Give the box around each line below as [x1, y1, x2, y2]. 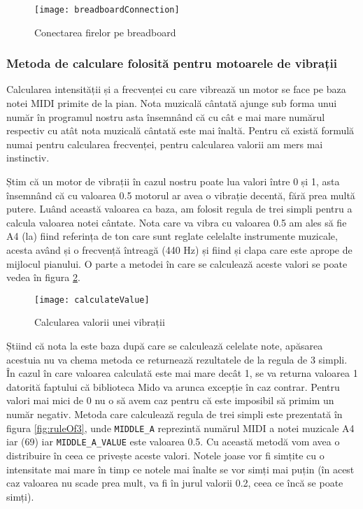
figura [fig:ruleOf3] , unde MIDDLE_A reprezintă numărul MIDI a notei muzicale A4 [6, 420, 355, 435]
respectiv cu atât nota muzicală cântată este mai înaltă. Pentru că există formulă [6, 123, 355, 138]
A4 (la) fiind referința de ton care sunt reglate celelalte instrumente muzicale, [6, 229, 338, 243]
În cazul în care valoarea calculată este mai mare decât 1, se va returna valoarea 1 [6, 366, 358, 380]
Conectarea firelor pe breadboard [34, 24, 176, 39]
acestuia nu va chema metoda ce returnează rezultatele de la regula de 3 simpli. [6, 352, 348, 366]
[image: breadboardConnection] [34, 5, 180, 15]
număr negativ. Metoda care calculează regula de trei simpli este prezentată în [6, 407, 343, 421]
